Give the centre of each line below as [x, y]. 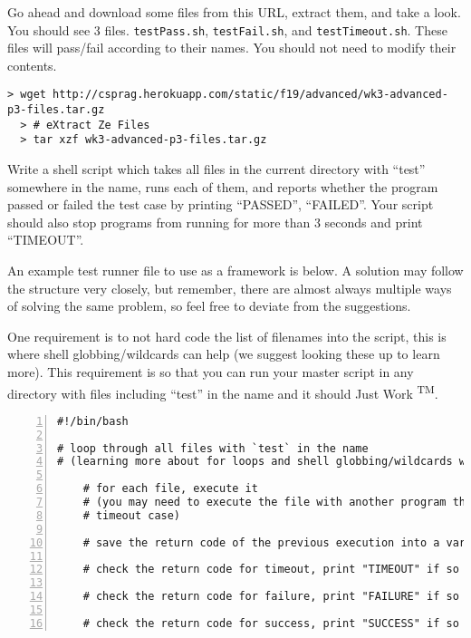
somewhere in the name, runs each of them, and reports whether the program [223, 186]
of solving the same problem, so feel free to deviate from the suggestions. [209, 306]
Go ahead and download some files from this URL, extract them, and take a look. [234, 12]
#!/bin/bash [93, 421]
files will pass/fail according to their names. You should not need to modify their [232, 48]
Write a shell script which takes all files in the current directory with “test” [216, 169]
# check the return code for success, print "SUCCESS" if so [271, 623]
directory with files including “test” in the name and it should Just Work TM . [223, 391]
